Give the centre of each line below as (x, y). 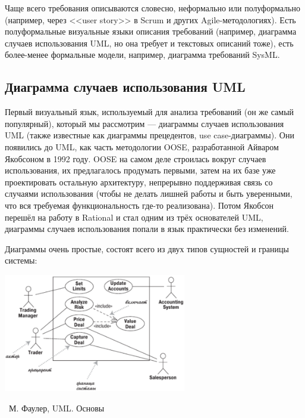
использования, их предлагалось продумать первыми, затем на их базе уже (140, 170)
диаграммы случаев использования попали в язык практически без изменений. (147, 229)
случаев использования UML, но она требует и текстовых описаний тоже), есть (149, 43)
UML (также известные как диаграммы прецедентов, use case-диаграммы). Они (150, 135)
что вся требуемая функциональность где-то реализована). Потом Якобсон (139, 205)
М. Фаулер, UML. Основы (56, 408)
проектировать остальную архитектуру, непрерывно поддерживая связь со (139, 182)
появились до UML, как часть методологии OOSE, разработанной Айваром (142, 146)
